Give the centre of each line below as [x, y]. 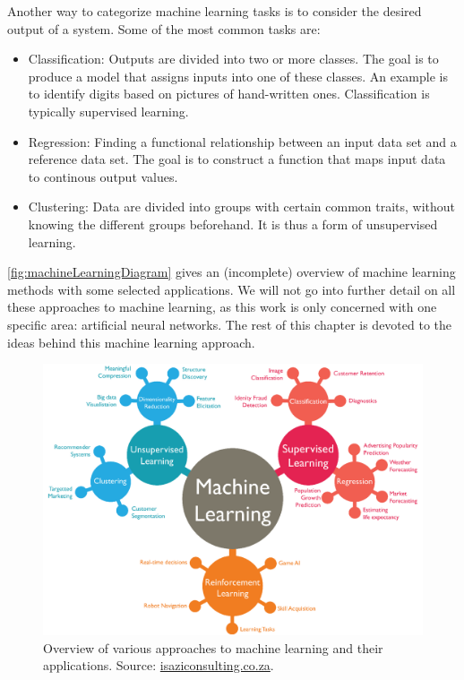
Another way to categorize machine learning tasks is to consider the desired [215, 11]
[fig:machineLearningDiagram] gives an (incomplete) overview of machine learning [232, 272]
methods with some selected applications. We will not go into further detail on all [232, 289]
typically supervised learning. [108, 111]
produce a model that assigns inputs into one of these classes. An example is [238, 76]
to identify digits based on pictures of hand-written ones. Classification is [229, 94]
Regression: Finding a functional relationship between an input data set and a [242, 141]
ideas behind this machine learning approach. [131, 342]
